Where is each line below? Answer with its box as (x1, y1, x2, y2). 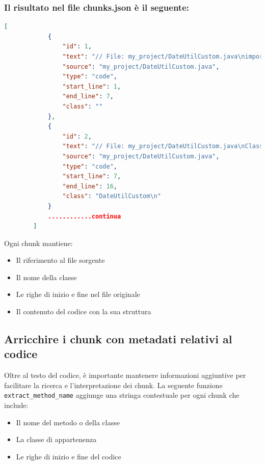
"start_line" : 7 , (62, 173, 121, 180)
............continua (47, 212, 121, 220)
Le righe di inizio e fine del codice (16, 451, 121, 461)
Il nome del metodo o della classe (16, 417, 120, 427)
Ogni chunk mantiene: (4, 237, 73, 248)
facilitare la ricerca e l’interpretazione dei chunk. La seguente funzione (4, 379, 223, 390)
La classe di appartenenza (16, 434, 97, 445)
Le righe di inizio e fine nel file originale (16, 289, 140, 299)
